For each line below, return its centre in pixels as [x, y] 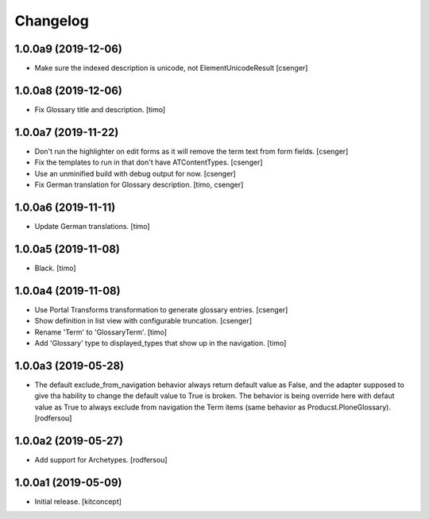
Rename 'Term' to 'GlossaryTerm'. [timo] [100, 332]
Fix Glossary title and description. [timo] [100, 109]
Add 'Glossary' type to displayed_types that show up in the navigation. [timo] [160, 343]
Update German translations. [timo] [92, 226]
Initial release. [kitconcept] [78, 502]
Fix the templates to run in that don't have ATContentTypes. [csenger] [149, 162]
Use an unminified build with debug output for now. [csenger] [135, 173]
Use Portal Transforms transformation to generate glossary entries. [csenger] [161, 309]
